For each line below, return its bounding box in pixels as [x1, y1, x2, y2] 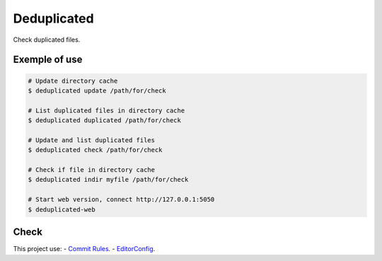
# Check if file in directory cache [28, 166, 156, 174]
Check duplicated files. [13, 35, 81, 44]
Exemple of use [13, 54, 83, 66]
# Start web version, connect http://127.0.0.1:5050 [28, 195, 215, 204]
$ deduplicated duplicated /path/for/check [28, 117, 182, 124]
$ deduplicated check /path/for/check [28, 146, 163, 154]
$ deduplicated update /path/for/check [28, 86, 166, 95]
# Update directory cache [28, 76, 118, 85]
